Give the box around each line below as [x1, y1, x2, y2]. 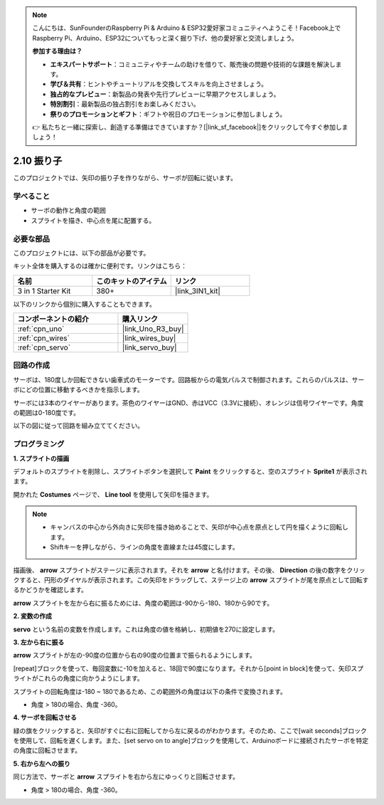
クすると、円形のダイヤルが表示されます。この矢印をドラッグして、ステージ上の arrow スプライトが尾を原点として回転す [13, 576, 369, 584]
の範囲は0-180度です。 [13, 408, 80, 416]
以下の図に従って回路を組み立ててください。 [13, 421, 144, 430]
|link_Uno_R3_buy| [122, 324, 184, 334]
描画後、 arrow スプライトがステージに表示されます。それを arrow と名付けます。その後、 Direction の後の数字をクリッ [13, 566, 366, 574]
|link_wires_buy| [122, 333, 176, 343]
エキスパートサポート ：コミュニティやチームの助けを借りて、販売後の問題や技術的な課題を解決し [50, 60, 336, 68]
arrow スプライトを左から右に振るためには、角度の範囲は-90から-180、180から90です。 [13, 599, 274, 607]
